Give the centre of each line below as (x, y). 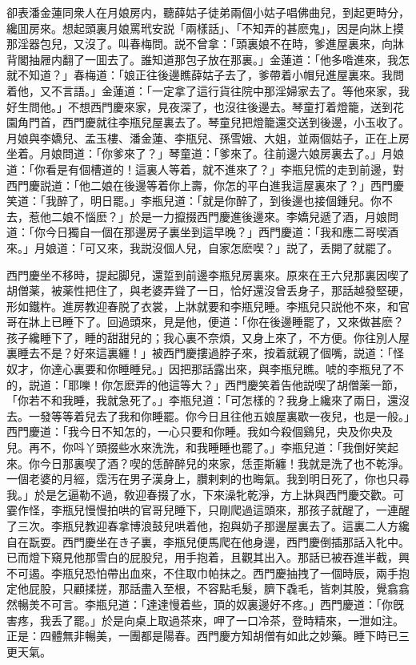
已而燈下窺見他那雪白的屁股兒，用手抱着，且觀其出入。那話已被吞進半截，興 (208, 557)
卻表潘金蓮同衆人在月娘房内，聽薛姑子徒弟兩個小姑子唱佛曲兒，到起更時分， (208, 12)
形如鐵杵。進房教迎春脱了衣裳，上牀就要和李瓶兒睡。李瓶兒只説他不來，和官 (208, 306)
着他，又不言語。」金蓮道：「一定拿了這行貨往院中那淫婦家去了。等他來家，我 (208, 90)
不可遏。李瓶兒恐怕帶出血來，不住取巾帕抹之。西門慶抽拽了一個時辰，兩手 (202, 572)
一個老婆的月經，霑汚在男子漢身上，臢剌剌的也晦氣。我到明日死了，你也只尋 (208, 479)
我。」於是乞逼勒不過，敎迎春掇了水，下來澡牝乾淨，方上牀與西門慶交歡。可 (205, 494)
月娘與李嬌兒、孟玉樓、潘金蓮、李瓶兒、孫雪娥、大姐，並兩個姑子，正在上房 (208, 137)
